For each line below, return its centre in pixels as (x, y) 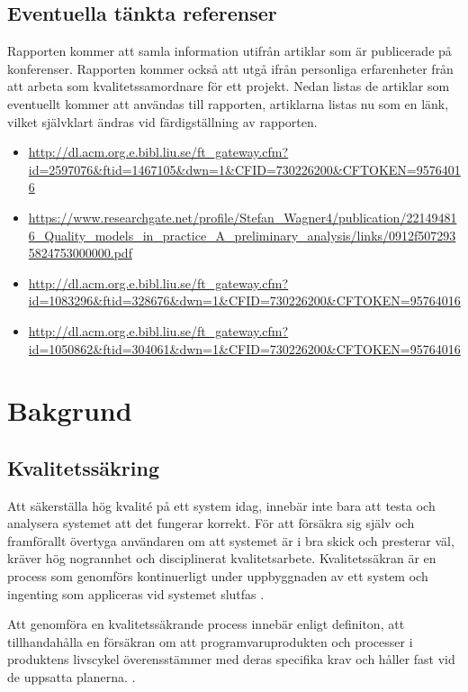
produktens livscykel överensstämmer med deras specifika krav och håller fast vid (231, 659)
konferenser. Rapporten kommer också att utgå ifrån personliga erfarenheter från (230, 68)
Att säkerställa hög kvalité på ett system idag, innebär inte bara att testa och (221, 505)
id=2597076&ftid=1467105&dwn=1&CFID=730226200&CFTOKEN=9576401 (244, 169)
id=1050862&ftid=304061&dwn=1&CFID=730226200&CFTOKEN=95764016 (244, 348)
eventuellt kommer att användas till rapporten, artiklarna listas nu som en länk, (228, 103)
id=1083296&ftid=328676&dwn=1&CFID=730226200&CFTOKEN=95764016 (244, 300)
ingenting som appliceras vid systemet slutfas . (136, 593)
